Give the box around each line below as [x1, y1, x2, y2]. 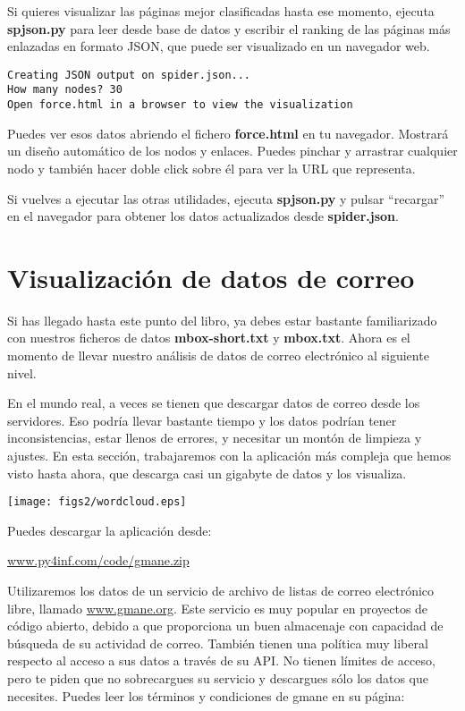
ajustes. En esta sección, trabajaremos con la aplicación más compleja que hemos [7, 446, 452, 464]
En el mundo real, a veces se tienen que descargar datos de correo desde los [7, 394, 420, 412]
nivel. [7, 363, 37, 382]
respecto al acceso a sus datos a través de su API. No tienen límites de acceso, [7, 651, 435, 670]
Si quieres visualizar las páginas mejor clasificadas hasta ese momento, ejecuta [7, 2, 435, 20]
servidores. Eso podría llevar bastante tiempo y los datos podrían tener [7, 411, 397, 429]
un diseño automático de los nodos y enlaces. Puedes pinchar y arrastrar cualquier [7, 141, 458, 160]
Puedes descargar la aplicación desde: [7, 521, 212, 539]
